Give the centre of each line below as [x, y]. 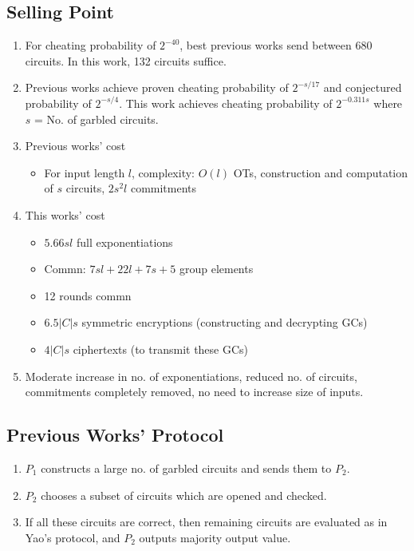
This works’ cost [65, 214]
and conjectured [363, 87]
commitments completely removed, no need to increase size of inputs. [194, 392]
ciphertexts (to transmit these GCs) [161, 349]
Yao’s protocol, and [73, 537]
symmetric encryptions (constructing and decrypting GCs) [225, 322]
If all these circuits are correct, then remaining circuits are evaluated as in [206, 522]
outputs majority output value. [215, 537]
